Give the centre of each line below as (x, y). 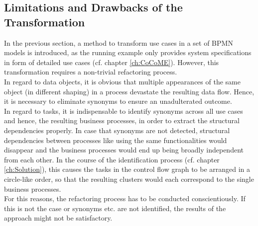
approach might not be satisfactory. (58, 218)
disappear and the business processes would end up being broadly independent (124, 150)
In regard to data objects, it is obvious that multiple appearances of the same (122, 81)
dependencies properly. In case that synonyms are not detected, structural (117, 130)
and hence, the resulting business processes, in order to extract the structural (122, 120)
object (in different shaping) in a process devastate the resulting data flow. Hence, (129, 91)
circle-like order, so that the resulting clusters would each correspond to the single (129, 179)
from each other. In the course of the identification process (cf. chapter (112, 159)
